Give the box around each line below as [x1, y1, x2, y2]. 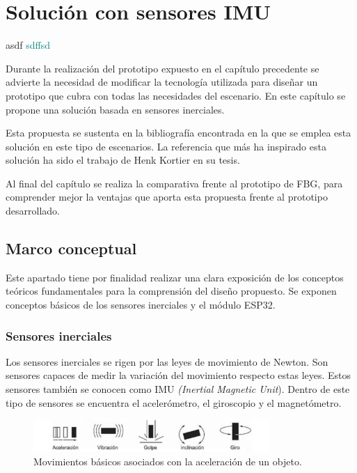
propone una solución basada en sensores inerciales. [6, 102, 225, 116]
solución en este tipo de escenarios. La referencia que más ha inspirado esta [6, 139, 326, 153]
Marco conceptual [6, 238, 137, 259]
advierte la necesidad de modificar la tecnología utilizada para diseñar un [6, 75, 318, 89]
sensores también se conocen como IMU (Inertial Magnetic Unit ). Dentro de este [6, 382, 350, 396]
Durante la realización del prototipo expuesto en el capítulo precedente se [6, 61, 319, 75]
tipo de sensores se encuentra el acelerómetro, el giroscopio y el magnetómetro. [6, 395, 342, 410]
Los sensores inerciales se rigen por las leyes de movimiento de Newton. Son [6, 354, 328, 369]
